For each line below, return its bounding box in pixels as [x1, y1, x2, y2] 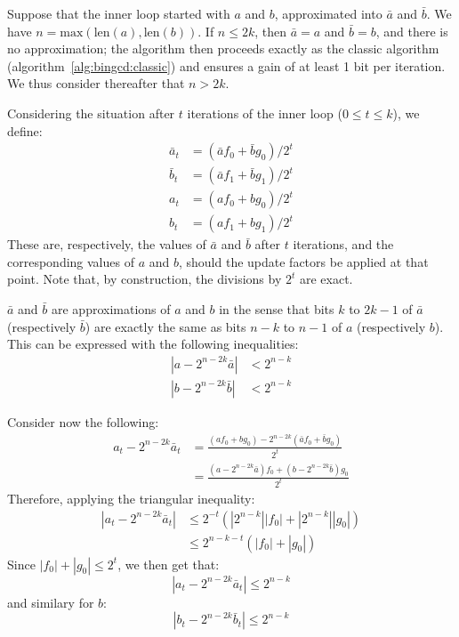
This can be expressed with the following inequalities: [7, 335, 299, 353]
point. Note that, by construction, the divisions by [7, 270, 282, 288]
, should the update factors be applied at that [178, 252, 429, 270]
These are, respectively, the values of [7, 235, 206, 254]
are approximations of [51, 300, 171, 318]
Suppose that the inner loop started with [7, 4, 230, 22]
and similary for [7, 593, 94, 611]
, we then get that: [117, 554, 220, 573]
